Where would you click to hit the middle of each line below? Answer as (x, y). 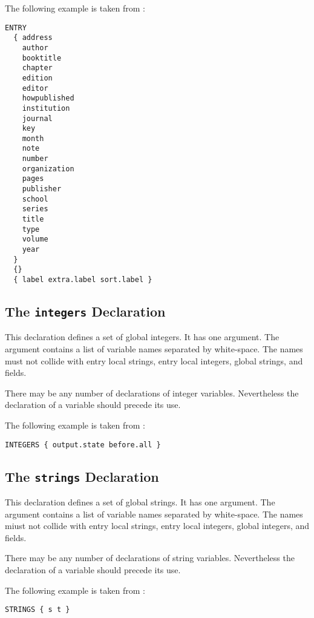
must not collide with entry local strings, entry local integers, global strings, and (154, 360)
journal (37, 118)
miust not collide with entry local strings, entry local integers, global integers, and (157, 526)
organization (48, 169)
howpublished (48, 98)
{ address (33, 38)
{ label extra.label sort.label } (83, 280)
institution (46, 108)
